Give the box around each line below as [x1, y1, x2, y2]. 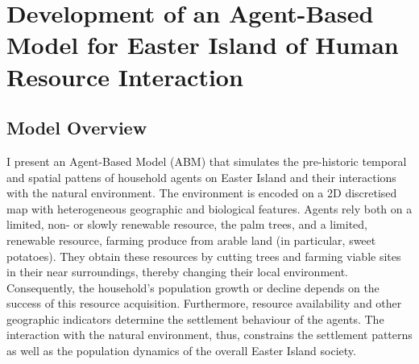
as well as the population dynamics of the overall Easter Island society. [6, 342, 356, 359]
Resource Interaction [6, 60, 243, 93]
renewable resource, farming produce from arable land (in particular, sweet [6, 231, 376, 248]
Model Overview [6, 115, 147, 140]
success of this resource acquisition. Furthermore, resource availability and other [6, 295, 402, 312]
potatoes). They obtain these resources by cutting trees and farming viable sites [6, 247, 401, 264]
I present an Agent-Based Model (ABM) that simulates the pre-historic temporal [6, 152, 407, 169]
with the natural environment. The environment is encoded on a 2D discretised [6, 184, 397, 201]
